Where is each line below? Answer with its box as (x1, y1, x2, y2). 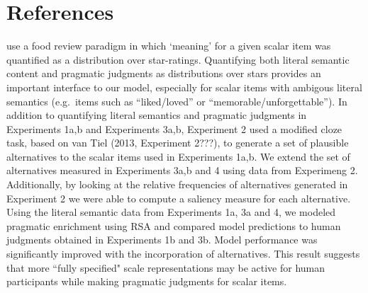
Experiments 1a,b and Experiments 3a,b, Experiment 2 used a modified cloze (6, 121, 342, 136)
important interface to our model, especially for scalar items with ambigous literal (6, 79, 362, 94)
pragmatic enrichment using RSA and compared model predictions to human (6, 218, 341, 233)
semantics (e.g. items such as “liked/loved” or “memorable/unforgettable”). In (6, 93, 347, 108)
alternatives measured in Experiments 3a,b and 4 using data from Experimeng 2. (6, 163, 358, 178)
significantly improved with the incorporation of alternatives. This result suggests (6, 246, 360, 261)
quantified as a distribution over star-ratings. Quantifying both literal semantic (6, 52, 350, 67)
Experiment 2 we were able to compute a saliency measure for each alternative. (6, 190, 351, 205)
